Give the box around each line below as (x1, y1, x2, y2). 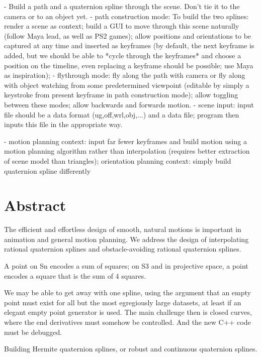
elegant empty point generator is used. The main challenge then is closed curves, (4, 307, 252, 317)
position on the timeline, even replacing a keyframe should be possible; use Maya (4, 60, 253, 70)
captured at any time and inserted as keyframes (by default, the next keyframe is (4, 40, 254, 51)
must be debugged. (4, 326, 62, 337)
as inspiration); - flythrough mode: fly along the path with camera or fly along (4, 70, 245, 80)
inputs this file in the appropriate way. (4, 119, 123, 130)
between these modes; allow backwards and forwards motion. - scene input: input (4, 99, 254, 109)
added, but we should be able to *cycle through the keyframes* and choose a (4, 50, 241, 60)
